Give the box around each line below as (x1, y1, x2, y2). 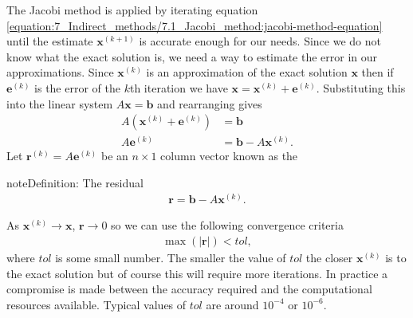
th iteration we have (129, 79, 228, 96)
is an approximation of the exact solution (146, 64, 348, 80)
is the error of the (34, 79, 120, 96)
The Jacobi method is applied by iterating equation (6, 2, 258, 18)
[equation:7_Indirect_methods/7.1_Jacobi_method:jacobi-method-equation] (6, 17, 383, 33)
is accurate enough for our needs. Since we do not (139, 33, 381, 49)
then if (361, 64, 394, 80)
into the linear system (6, 95, 113, 112)
